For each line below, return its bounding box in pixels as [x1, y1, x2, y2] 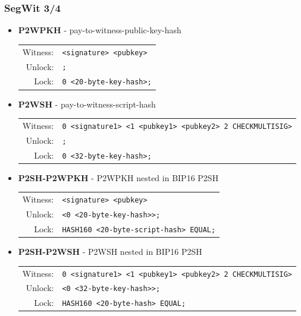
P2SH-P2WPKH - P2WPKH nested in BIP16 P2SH [18, 171, 219, 184]
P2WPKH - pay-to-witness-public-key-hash [18, 24, 181, 36]
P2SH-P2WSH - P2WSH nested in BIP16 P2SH [18, 245, 202, 258]
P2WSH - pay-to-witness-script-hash [18, 97, 156, 110]
